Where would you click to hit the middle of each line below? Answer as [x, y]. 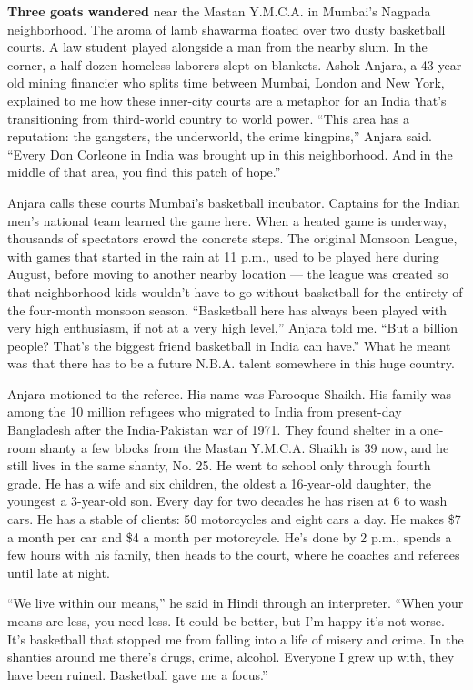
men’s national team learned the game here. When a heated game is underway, [227, 220]
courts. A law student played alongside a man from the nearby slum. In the [217, 47]
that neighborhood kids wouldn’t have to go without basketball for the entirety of [235, 291]
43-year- [443, 64]
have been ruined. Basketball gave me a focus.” [138, 674]
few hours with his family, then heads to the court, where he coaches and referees [234, 555]
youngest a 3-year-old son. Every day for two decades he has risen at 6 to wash [227, 501]
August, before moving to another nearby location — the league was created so [228, 274]
